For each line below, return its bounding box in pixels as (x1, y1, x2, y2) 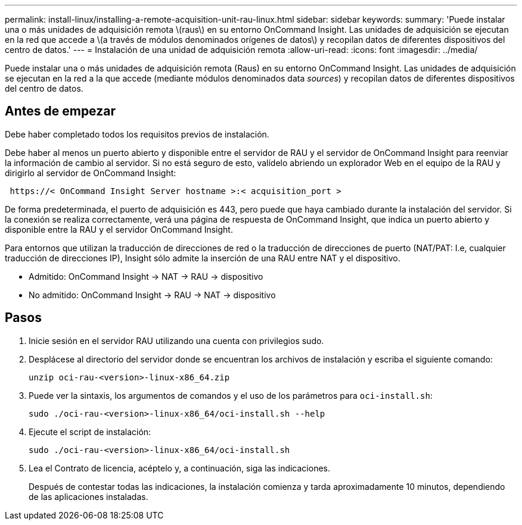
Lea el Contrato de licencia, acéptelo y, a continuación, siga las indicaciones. (29, 462, 331, 473)
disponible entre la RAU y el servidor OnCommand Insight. (5, 224, 233, 235)
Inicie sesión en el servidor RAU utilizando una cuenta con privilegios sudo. (29, 335, 324, 346)
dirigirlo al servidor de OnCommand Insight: (5, 167, 176, 178)
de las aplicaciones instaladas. (29, 491, 148, 502)
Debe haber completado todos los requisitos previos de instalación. (5, 129, 269, 139)
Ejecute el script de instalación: (29, 426, 151, 437)
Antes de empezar (5, 104, 116, 119)
